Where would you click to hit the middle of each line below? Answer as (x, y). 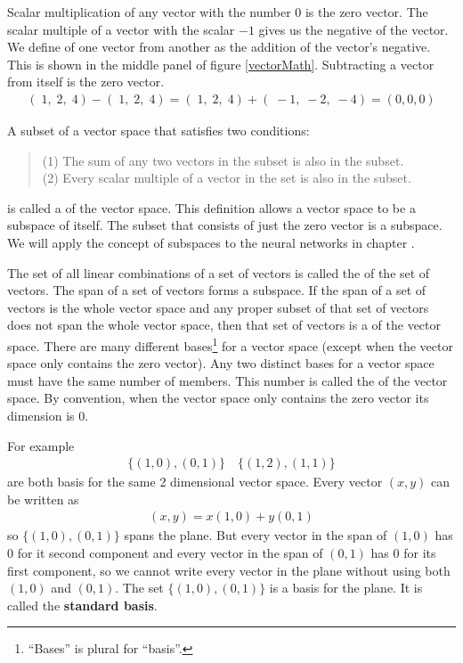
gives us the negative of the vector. (353, 29)
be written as (43, 499)
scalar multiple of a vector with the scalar (121, 29)
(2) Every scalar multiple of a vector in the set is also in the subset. (227, 178)
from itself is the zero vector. (86, 82)
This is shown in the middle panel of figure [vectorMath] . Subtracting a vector (221, 64)
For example (41, 445)
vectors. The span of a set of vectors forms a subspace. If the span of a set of (217, 290)
